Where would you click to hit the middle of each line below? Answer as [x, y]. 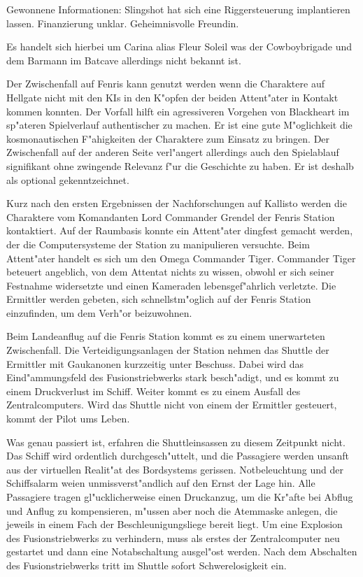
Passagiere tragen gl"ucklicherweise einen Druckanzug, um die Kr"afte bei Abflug [180, 497]
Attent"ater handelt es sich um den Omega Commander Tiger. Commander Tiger [181, 258]
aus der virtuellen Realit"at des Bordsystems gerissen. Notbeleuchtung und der [175, 469]
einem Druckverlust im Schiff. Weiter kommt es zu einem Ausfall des [154, 391]
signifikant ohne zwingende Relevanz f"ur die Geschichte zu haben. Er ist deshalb [180, 165]
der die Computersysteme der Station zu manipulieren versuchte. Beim [158, 244]
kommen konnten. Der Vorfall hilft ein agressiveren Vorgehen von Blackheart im [178, 111]
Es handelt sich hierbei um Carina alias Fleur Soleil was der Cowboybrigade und [179, 47]
